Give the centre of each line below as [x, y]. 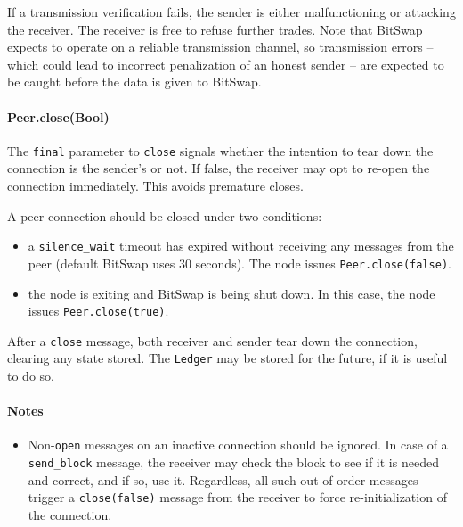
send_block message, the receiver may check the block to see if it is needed [233, 462]
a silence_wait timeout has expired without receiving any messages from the [241, 246]
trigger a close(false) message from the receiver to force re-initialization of [237, 497]
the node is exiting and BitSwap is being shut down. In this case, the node [231, 293]
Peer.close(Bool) [58, 116]
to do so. [31, 376]
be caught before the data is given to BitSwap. [134, 82]
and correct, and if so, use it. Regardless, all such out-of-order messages [223, 479]
